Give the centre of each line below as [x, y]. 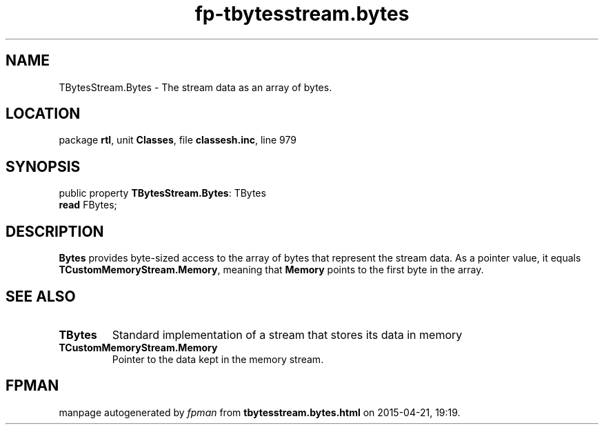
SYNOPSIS [43, 166]
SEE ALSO [41, 296]
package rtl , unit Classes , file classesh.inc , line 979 [178, 140]
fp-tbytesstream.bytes [302, 14]
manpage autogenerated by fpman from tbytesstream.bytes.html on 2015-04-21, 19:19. [260, 412]
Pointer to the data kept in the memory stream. [218, 359]
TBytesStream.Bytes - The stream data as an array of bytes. [195, 87]
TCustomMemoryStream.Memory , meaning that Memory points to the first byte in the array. [271, 270]
